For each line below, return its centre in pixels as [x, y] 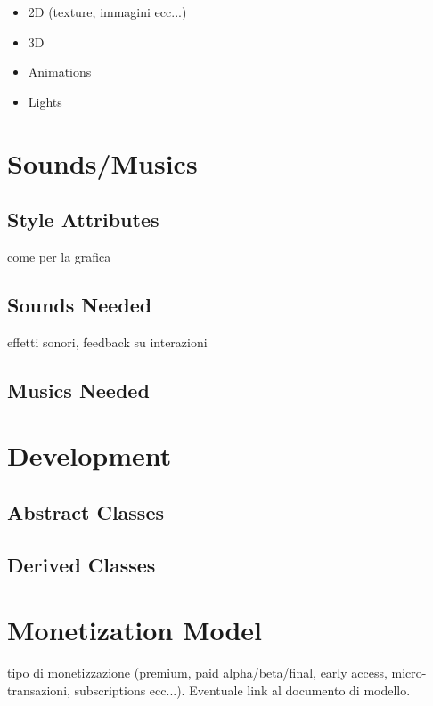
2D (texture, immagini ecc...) [107, 12]
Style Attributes [83, 219]
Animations [60, 72]
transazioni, [39, 690]
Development [90, 455]
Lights [45, 101]
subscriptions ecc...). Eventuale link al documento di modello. [242, 690]
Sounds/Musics [102, 162]
